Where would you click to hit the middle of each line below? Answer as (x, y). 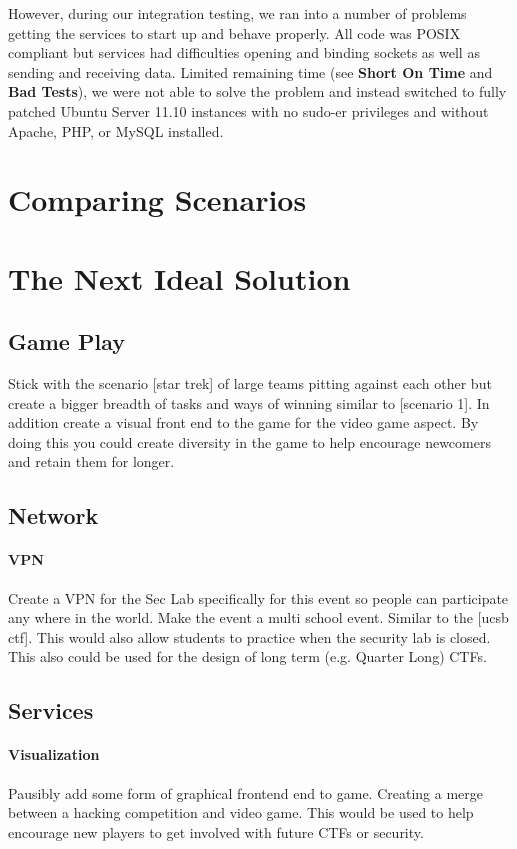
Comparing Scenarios (157, 199)
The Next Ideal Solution (179, 277)
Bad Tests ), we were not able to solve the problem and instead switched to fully (257, 91)
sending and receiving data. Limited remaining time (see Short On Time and (250, 71)
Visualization (54, 754)
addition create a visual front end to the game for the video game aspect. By (243, 422)
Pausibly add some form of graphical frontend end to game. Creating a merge (245, 792)
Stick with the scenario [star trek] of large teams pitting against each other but (250, 383)
